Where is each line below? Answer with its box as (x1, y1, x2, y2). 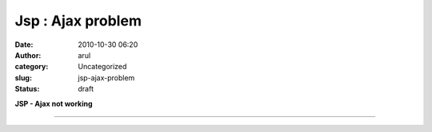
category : (14, 62, 49, 72)
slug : (14, 72, 32, 83)
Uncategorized (78, 62, 127, 72)
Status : (14, 84, 40, 94)
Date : (14, 40, 34, 49)
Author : (14, 50, 42, 60)
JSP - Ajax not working (14, 99, 93, 108)
